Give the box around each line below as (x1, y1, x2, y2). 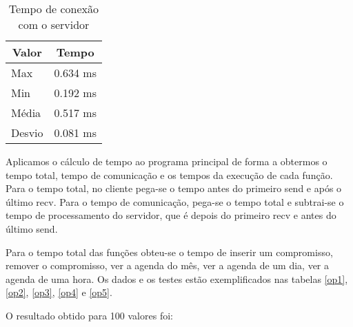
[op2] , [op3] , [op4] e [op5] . (6, 285, 112, 299)
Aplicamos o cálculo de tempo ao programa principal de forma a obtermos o (6, 154, 327, 168)
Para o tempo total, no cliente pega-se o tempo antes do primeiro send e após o (6, 181, 342, 196)
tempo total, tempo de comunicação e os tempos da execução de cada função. (6, 167, 333, 182)
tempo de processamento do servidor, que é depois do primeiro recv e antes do (6, 208, 336, 222)
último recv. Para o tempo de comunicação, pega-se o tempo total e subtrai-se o (6, 194, 344, 209)
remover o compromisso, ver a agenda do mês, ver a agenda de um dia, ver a (6, 258, 329, 273)
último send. (6, 221, 58, 235)
